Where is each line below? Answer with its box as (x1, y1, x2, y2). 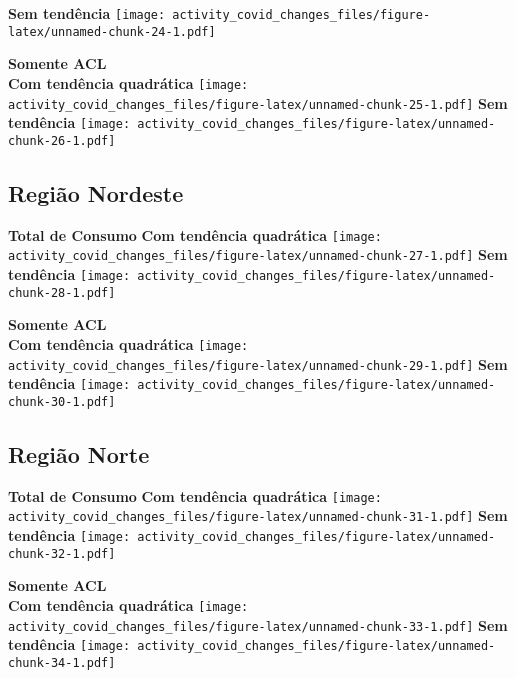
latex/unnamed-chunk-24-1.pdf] (8, 24, 216, 39)
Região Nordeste (8, 177, 184, 208)
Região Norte (8, 438, 150, 469)
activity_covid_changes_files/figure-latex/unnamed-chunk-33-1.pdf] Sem (8, 614, 508, 635)
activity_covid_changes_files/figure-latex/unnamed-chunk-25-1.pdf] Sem (8, 92, 508, 113)
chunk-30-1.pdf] (8, 394, 116, 409)
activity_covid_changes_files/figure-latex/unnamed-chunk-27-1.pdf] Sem (8, 244, 508, 265)
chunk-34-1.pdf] (8, 655, 116, 670)
